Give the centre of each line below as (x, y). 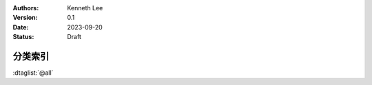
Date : (21, 27)
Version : (25, 18)
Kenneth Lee (85, 8)
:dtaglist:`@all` (33, 73)
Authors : (26, 8)
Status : (23, 37)
